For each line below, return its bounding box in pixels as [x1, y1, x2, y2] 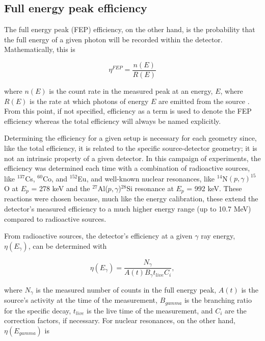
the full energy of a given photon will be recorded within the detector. [4, 34, 223, 44]
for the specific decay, [4, 305, 71, 316]
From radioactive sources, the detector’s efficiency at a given [4, 230, 193, 241]
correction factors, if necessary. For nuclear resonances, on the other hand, [4, 315, 235, 326]
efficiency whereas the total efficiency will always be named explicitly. [4, 115, 221, 126]
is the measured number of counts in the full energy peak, [36, 284, 217, 295]
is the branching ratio [184, 295, 252, 305]
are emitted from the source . [158, 95, 250, 106]
